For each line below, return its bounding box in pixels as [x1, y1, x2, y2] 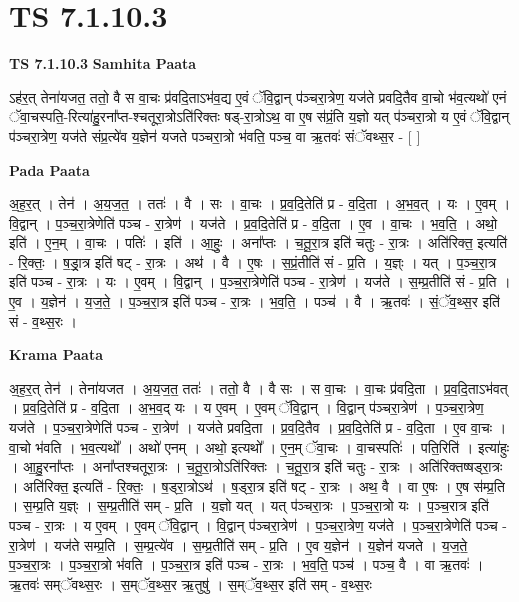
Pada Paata [9, 159, 90, 180]
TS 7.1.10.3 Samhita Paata [9, 53, 197, 74]
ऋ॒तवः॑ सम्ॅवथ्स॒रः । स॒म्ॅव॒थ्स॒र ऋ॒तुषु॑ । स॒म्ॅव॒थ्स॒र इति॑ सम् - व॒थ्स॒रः [9, 573, 372, 594]
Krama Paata [9, 344, 103, 365]
